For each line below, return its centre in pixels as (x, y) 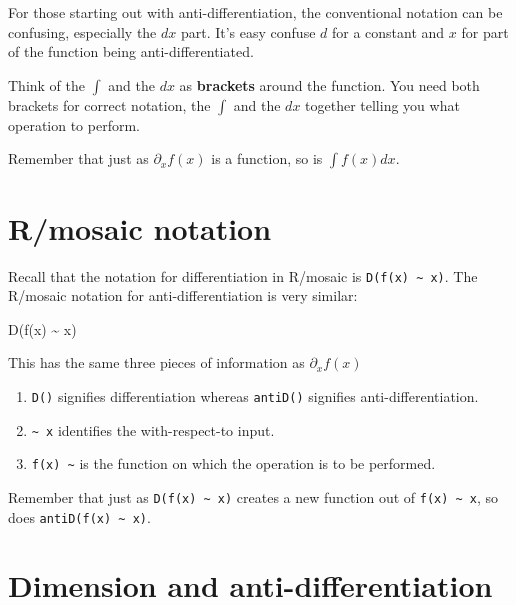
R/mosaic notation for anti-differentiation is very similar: (183, 295)
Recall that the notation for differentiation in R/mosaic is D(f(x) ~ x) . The (243, 275)
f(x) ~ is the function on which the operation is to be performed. (233, 463)
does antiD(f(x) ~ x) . (79, 516)
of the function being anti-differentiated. (131, 51)
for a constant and (388, 31)
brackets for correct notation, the (109, 104)
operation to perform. (74, 124)
